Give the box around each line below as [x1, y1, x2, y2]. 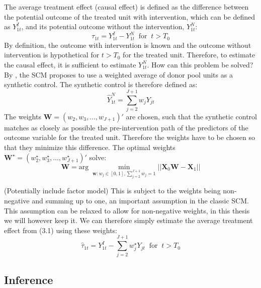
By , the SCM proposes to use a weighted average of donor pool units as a [4, 69, 233, 80]
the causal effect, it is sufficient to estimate [4, 59, 136, 69]
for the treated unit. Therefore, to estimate [123, 49, 255, 60]
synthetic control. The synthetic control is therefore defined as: [4, 79, 198, 90]
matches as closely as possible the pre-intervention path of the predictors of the [4, 122, 248, 132]
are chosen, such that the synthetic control [126, 111, 257, 121]
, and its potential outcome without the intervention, [21, 21, 185, 32]
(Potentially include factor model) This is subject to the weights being [4, 185, 221, 196]
